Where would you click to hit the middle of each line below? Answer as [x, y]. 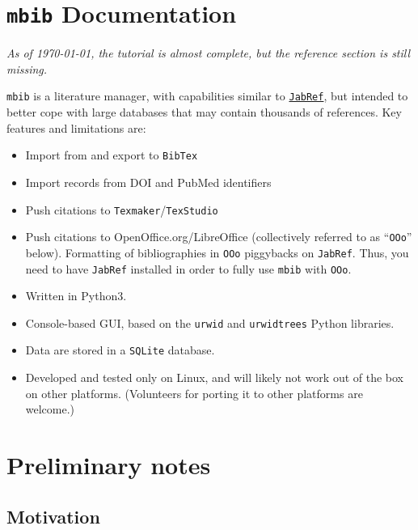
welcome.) [50, 409]
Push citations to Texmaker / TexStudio [122, 209]
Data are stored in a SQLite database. [120, 350]
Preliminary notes [109, 465]
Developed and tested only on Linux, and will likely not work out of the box [215, 377]
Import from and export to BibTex [112, 155]
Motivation [53, 516]
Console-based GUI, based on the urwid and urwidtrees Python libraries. [210, 322]
